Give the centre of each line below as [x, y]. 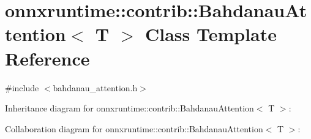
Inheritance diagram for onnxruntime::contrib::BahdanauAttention [129, 108]
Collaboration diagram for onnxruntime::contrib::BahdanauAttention [134, 128]
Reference [47, 58]
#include [22, 87]
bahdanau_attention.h [95, 87]
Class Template [211, 34]
